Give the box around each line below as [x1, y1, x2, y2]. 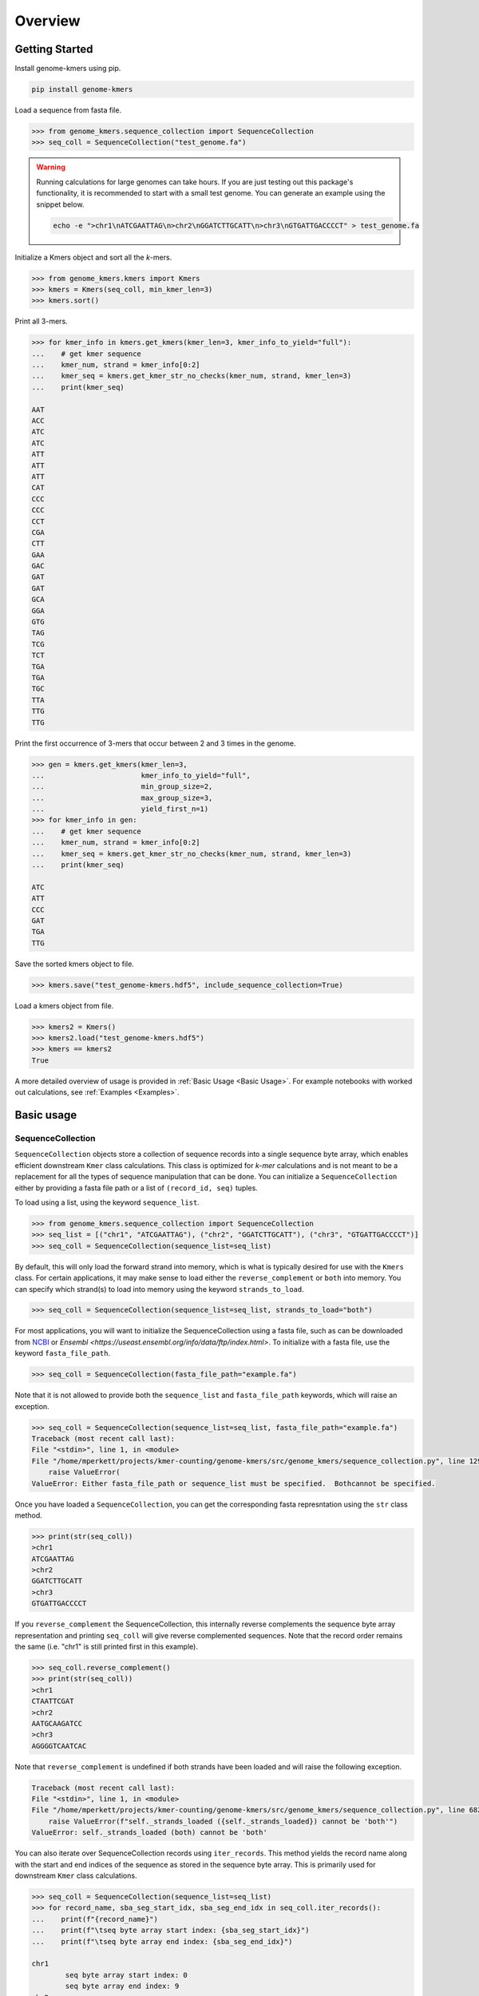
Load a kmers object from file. [14, 1000, 114, 1010]
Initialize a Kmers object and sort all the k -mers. [14, 252, 172, 262]
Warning [36, 162, 65, 172]
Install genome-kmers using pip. [14, 64, 121, 73]
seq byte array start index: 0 [65, 1970, 188, 1979]
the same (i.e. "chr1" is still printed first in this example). [14, 1642, 199, 1652]
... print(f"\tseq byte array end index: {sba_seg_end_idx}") [31, 1937, 293, 1946]
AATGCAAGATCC [31, 1719, 83, 1728]
